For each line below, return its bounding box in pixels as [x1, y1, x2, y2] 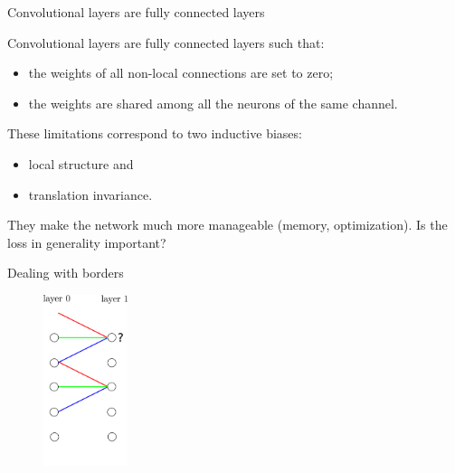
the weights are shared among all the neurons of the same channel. [28, 93, 398, 112]
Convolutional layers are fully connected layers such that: [7, 33, 325, 52]
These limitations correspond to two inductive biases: [7, 124, 302, 143]
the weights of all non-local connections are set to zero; [28, 63, 334, 82]
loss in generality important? [7, 232, 166, 251]
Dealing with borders [7, 263, 124, 282]
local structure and [28, 154, 134, 173]
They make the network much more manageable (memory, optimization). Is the [7, 215, 448, 234]
